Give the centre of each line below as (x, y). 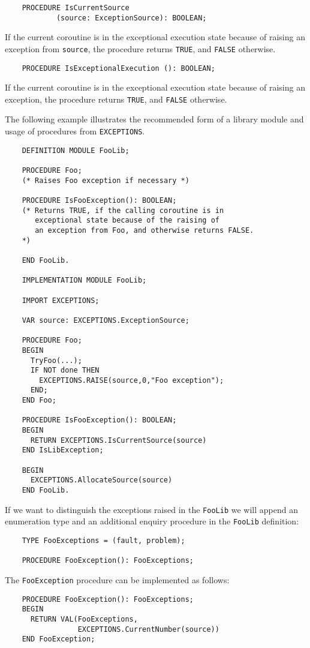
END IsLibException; (63, 450)
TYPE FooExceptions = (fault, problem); (103, 541)
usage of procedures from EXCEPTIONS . (75, 131)
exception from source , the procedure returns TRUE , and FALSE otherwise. (140, 48)
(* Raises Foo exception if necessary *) (106, 180)
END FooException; (58, 639)
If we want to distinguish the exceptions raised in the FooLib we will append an (151, 509)
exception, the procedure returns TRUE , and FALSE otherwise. (116, 99)
